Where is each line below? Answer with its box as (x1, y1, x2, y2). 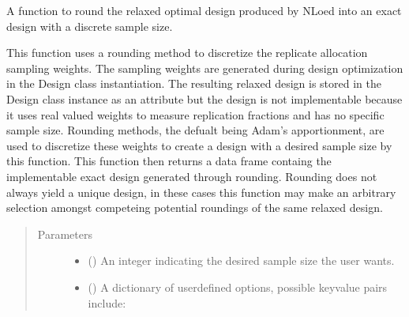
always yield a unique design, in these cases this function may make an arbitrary (6, 183, 396, 200)
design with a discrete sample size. (6, 17, 173, 34)
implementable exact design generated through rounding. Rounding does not (6, 168, 377, 184)
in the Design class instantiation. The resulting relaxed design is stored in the (6, 75, 381, 92)
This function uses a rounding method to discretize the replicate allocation (6, 44, 368, 61)
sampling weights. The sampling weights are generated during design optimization (6, 59, 403, 76)
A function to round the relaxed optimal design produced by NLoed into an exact (6, 2, 402, 18)
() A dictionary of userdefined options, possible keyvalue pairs (88, 278, 388, 295)
